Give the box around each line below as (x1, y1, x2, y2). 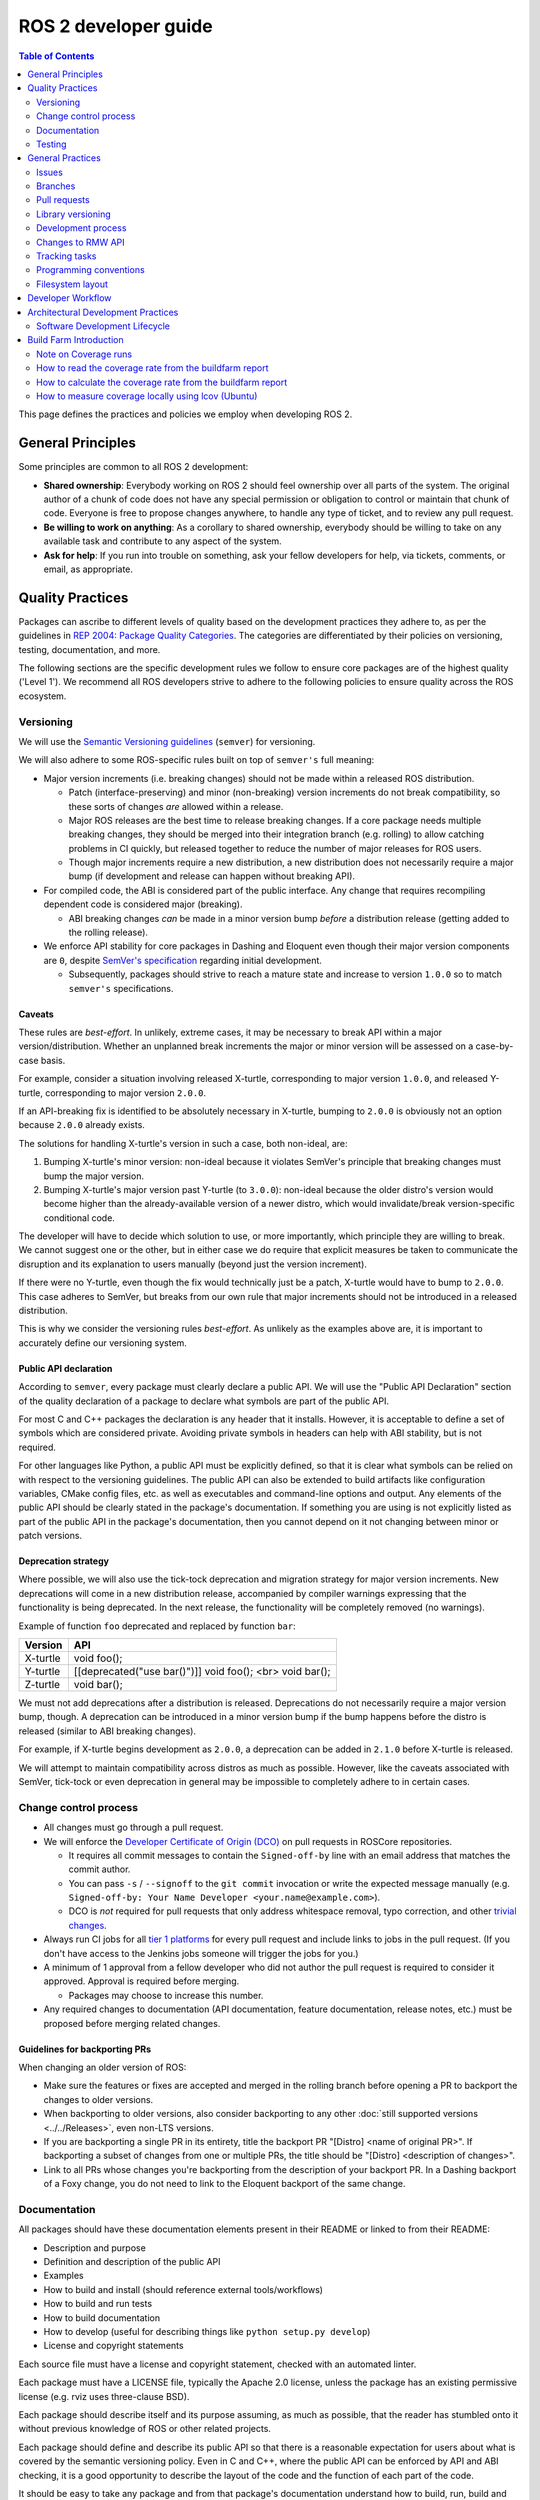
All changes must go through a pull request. (43, 1821, 224, 1834)
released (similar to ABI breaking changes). (18, 1725, 197, 1737)
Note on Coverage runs (36, 348, 133, 360)
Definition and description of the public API (43, 2256, 221, 2268)
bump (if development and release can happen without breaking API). (68, 870, 355, 882)
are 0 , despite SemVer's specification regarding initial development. (43, 954, 322, 966)
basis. (40, 1054, 66, 1066)
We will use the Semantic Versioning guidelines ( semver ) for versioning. (18, 735, 316, 747)
